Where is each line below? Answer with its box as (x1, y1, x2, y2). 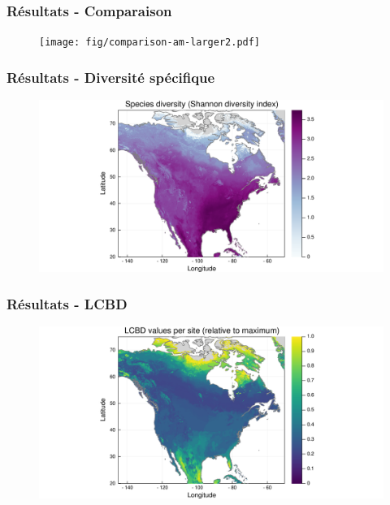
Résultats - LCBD (6, 293, 128, 313)
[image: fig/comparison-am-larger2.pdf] (39, 37, 261, 49)
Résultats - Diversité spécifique (6, 67, 215, 87)
